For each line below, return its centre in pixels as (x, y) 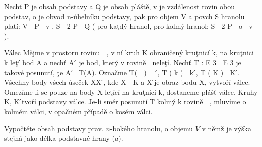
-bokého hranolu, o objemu (152, 128)
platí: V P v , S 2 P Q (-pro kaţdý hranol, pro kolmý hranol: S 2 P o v (128, 26)
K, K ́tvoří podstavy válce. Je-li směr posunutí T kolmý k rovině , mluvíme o (125, 102)
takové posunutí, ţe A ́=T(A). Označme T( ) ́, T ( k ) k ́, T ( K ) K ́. (122, 72)
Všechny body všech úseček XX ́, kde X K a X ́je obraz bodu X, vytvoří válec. (127, 82)
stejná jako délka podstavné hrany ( (59, 138)
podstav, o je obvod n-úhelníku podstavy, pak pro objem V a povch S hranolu (124, 16)
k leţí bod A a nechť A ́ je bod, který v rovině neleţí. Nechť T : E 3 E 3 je (123, 62)
